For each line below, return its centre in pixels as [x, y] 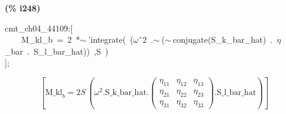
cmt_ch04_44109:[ [39, 28]
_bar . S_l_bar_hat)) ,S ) [57, 51]
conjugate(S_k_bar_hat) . [223, 39]
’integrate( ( [111, 39]
